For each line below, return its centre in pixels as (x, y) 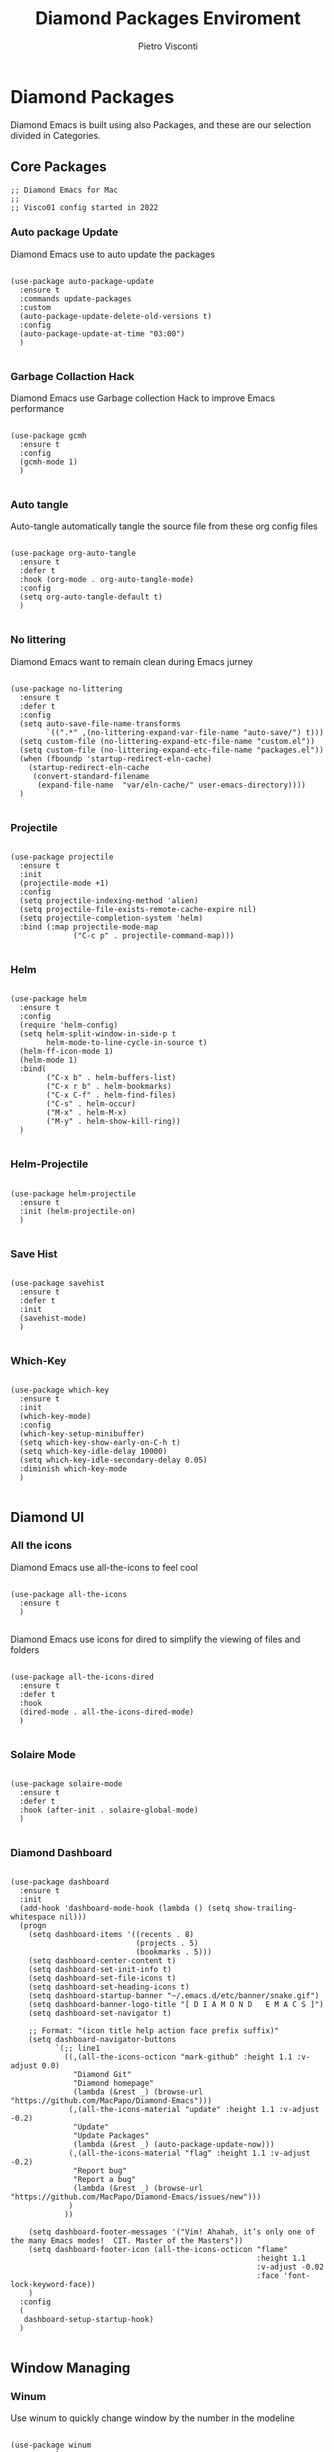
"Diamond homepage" (114, 2083)
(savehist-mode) (53, 1318)
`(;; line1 (77, 2048)
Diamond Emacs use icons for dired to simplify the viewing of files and (155, 1639)
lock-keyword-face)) (53, 2285)
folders (25, 1649)
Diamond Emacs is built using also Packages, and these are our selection (161, 124)
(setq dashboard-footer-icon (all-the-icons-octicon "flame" (158, 2250)
